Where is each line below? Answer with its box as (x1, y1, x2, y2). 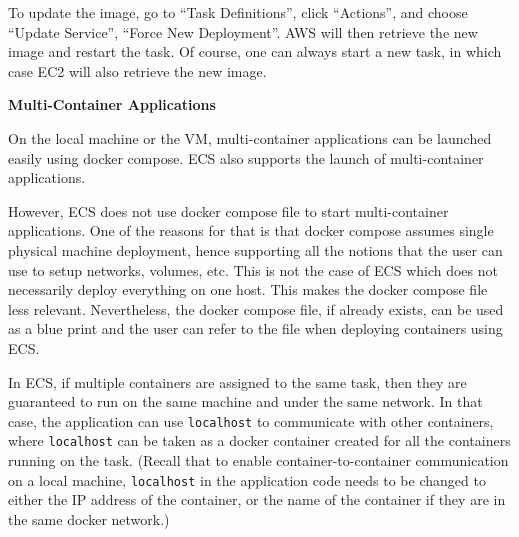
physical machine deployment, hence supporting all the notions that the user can (8, 239, 503, 260)
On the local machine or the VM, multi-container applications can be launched (8, 127, 492, 148)
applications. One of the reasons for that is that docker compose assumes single (8, 220, 494, 241)
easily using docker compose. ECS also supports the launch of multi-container (8, 147, 484, 168)
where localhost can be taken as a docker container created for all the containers (8, 430, 511, 451)
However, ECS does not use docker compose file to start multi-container (8, 200, 449, 221)
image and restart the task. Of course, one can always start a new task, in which (8, 41, 502, 62)
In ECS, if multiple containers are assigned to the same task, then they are (8, 371, 467, 392)
